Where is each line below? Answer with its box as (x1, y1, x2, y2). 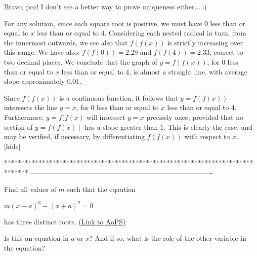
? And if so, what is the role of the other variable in (89, 233, 246, 243)
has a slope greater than (85, 121, 158, 132)
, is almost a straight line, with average (129, 66, 248, 76)
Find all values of (4, 183, 56, 194)
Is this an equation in (4, 233, 69, 243)
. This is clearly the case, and (163, 121, 253, 132)
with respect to (184, 131, 230, 142)
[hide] (4, 141, 21, 151)
